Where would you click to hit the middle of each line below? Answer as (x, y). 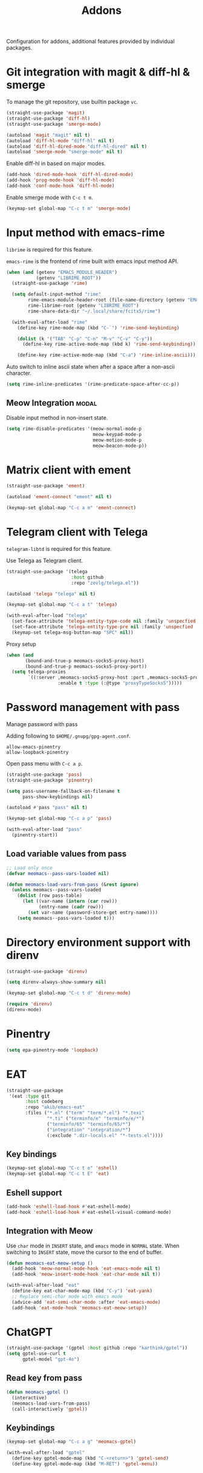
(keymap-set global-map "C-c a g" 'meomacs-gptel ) (71, 1442)
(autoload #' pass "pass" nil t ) (47, 808)
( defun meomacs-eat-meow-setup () (50, 1263)
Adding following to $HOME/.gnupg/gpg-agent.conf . (69, 736)
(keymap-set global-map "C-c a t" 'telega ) (62, 605)
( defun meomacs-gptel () (37, 1392)
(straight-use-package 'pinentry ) (50, 780)
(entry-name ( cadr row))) (71, 907)
